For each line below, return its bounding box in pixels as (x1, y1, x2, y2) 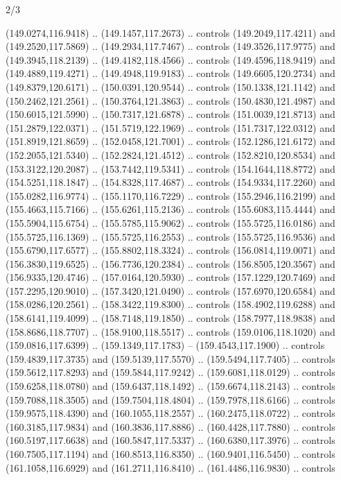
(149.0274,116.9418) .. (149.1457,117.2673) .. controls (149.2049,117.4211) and (6, 25, 335, 40)
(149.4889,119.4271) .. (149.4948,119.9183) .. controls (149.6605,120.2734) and (6, 66, 335, 80)
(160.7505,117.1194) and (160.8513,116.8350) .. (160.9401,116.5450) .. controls (6, 447, 335, 461)
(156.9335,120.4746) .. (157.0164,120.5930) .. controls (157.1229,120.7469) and (6, 270, 335, 284)
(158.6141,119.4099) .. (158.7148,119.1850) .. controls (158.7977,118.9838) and (6, 311, 335, 325)
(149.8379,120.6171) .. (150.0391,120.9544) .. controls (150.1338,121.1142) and (6, 79, 335, 94)
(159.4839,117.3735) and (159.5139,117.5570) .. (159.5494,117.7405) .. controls (6, 351, 335, 366)
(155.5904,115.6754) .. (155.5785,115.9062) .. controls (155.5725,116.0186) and (6, 215, 335, 230)
